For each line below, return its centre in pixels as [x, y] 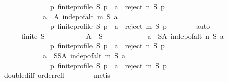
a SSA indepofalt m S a [84, 55]
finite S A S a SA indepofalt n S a [123, 35]
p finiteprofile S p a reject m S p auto [130, 26]
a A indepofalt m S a [80, 16]
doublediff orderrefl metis [57, 75]
